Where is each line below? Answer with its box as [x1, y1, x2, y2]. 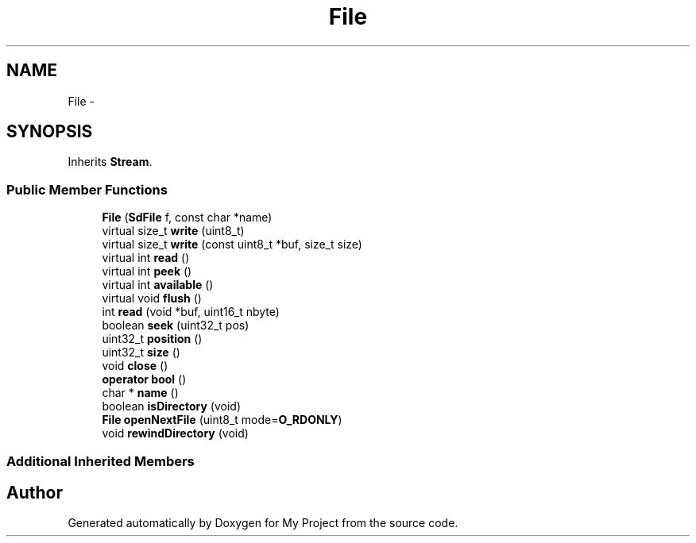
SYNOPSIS [6, 121, 93, 142]
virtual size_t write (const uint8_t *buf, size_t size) [102, 237, 362, 252]
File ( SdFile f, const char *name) [102, 210, 273, 225]
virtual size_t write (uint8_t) [102, 224, 245, 238]
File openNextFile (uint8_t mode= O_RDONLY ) [102, 413, 342, 427]
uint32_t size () [102, 345, 180, 360]
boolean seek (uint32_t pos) [102, 318, 249, 333]
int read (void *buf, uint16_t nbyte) [102, 305, 280, 319]
